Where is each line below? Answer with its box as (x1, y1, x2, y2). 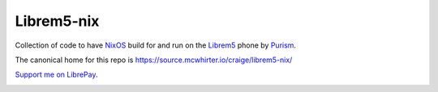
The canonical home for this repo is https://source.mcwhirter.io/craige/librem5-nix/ (15, 55, 293, 65)
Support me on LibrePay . (15, 69, 98, 80)
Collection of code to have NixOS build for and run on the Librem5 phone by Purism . (15, 40, 296, 50)
